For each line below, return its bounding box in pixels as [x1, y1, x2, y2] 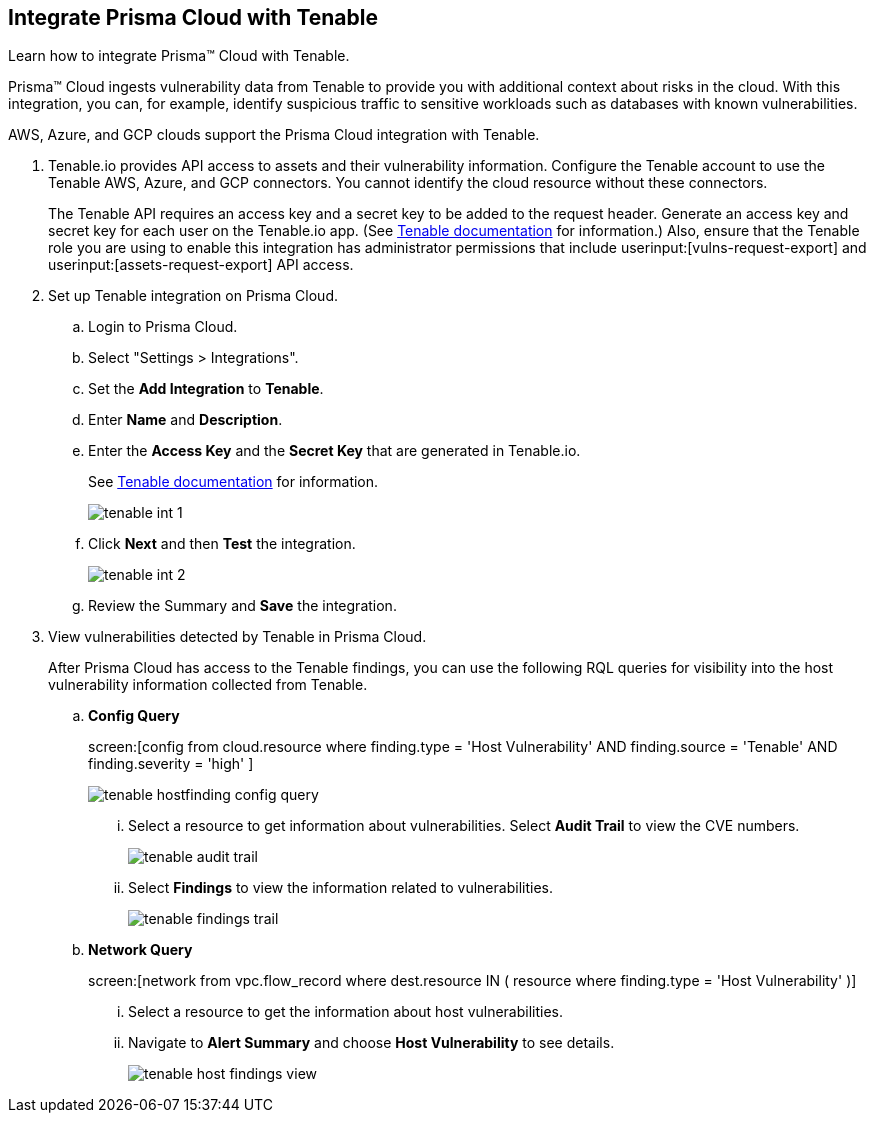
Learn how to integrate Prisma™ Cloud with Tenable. [8, 47, 350, 65]
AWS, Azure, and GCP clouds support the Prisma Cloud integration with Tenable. [8, 126, 540, 144]
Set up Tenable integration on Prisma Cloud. [48, 287, 339, 305]
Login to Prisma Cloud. [88, 318, 238, 336]
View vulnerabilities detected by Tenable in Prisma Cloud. [48, 628, 427, 646]
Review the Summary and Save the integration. [88, 597, 397, 615]
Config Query [88, 707, 180, 725]
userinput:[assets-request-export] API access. [48, 256, 354, 274]
